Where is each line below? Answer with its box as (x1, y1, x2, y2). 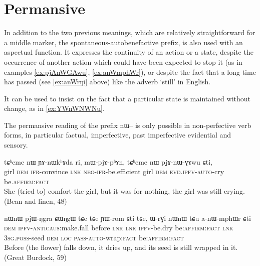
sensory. (4, 140, 28, 150)
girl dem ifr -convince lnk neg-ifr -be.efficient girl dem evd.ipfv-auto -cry (4, 166, 224, 177)
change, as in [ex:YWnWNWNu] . (4, 103, 105, 113)
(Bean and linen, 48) (4, 196, 67, 206)
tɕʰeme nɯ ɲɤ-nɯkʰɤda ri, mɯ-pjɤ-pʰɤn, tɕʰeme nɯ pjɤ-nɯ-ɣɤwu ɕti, (4, 156, 212, 167)
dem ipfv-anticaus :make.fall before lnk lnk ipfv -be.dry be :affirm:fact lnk (4, 222, 233, 233)
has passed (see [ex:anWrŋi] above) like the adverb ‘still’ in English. (4, 76, 211, 87)
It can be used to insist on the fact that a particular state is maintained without (4, 93, 251, 103)
